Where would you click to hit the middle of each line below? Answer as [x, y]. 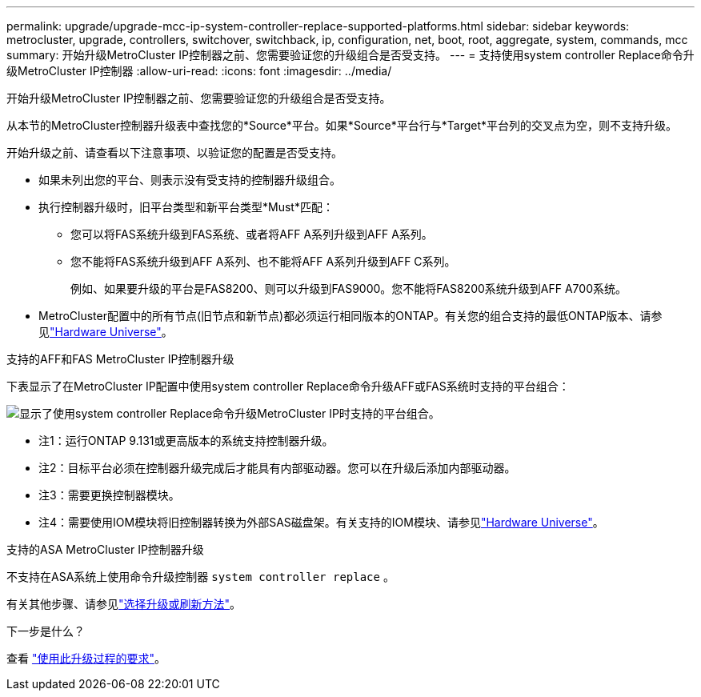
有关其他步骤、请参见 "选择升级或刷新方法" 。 [124, 604]
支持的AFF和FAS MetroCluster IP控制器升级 [120, 359]
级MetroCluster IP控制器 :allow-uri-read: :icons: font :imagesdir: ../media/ [199, 71]
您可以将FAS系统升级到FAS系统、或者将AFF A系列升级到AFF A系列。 [252, 234]
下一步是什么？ [46, 631]
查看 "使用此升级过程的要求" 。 [86, 658]
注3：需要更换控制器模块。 [109, 495]
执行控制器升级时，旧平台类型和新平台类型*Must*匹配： [186, 207]
